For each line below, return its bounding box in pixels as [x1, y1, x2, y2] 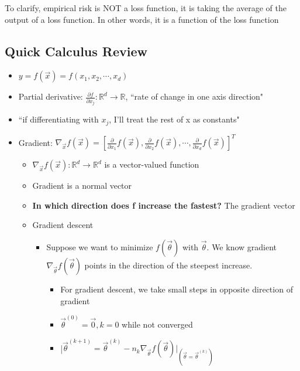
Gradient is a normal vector [32, 179, 132, 192]
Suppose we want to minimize [46, 241, 153, 253]
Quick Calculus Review [5, 42, 147, 60]
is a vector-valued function [104, 158, 199, 171]
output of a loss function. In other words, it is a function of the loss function [5, 13, 279, 25]
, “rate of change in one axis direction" [125, 90, 264, 103]
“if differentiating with [18, 113, 99, 125]
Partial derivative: [18, 90, 83, 103]
